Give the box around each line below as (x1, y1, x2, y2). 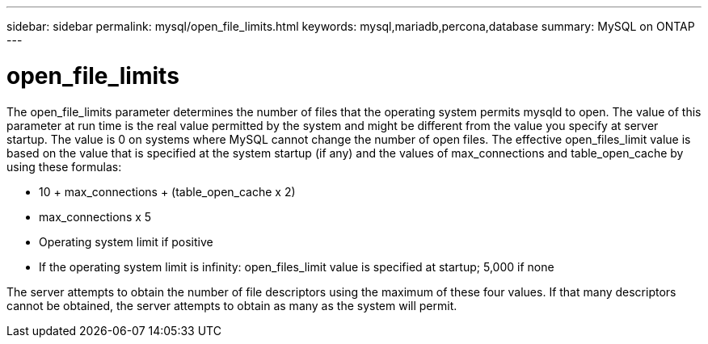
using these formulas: (6, 159, 122, 174)
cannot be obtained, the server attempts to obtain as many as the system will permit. (6, 298, 457, 313)
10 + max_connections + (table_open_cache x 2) (39, 184, 296, 199)
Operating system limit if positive (39, 234, 213, 249)
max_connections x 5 (39, 209, 152, 224)
